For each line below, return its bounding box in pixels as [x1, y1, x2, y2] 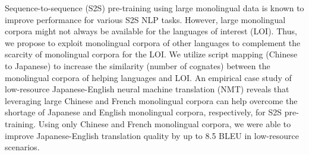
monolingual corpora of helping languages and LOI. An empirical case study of [5, 71, 292, 83]
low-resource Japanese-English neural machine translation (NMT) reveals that [5, 83, 289, 95]
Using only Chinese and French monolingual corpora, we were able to [38, 117, 291, 130]
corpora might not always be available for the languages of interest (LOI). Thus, [5, 25, 297, 37]
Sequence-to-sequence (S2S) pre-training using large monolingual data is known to [5, 2, 304, 14]
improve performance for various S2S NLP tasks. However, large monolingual [5, 13, 286, 25]
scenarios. [5, 141, 40, 153]
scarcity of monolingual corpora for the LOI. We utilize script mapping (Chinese [5, 48, 298, 60]
